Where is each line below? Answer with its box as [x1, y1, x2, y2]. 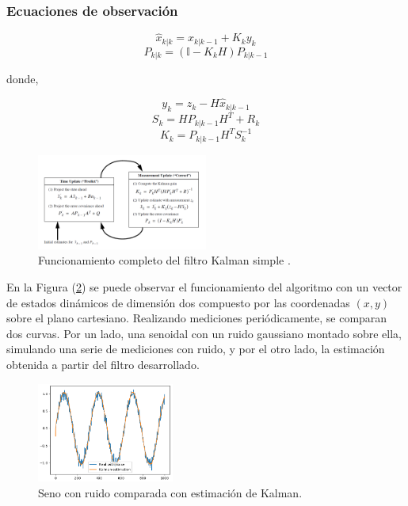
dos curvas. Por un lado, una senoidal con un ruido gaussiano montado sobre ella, [6, 325, 402, 341]
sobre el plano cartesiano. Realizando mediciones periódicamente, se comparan [6, 310, 387, 326]
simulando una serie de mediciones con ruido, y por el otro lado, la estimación [6, 341, 385, 357]
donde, [6, 70, 39, 87]
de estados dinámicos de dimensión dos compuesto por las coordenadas [6, 294, 350, 310]
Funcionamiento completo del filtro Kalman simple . [38, 252, 291, 268]
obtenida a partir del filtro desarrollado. [6, 356, 200, 372]
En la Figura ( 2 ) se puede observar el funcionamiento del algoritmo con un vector [6, 278, 402, 295]
